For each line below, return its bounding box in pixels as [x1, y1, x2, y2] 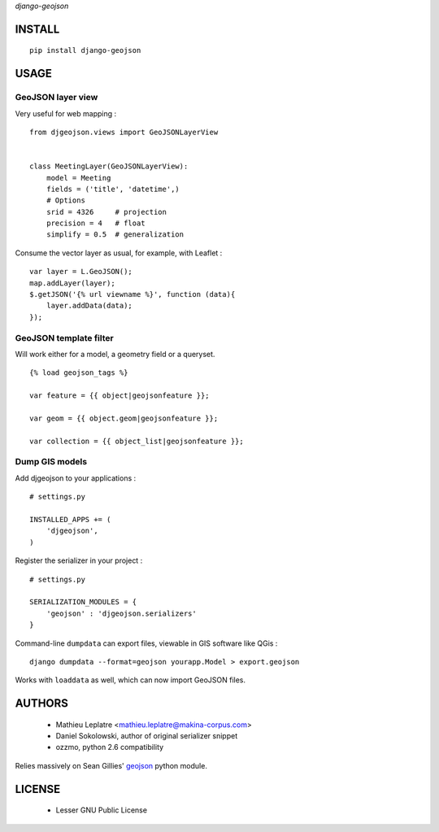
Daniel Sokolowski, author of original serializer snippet [55, 731, 238, 741]
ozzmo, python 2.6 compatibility [55, 743, 164, 752]
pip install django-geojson [29, 46, 141, 55]
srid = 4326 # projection [46, 207, 167, 216]
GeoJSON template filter [15, 332, 114, 343]
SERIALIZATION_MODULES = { [29, 598, 137, 607]
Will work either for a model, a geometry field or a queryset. [15, 349, 215, 359]
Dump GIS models [15, 456, 88, 468]
